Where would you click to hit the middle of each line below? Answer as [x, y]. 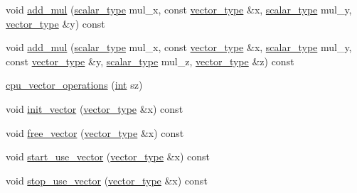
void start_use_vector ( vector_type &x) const [108, 156]
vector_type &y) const [55, 23]
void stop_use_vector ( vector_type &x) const [107, 180]
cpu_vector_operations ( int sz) [74, 85]
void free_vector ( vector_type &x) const [95, 132]
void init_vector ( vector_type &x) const [95, 108]
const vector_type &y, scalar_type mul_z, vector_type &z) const [150, 61]
